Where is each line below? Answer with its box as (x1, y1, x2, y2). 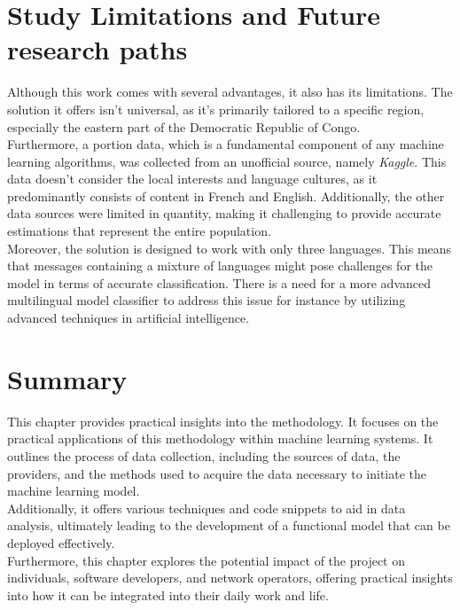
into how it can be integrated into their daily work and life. (7, 585, 329, 604)
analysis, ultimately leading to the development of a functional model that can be (7, 516, 450, 535)
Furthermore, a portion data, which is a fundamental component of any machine (7, 135, 444, 153)
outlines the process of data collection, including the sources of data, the (7, 446, 401, 465)
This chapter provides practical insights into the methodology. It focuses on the (7, 411, 439, 430)
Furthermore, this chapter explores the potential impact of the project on (7, 551, 405, 569)
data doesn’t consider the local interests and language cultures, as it (7, 169, 378, 188)
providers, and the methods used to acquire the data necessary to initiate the (7, 464, 427, 482)
